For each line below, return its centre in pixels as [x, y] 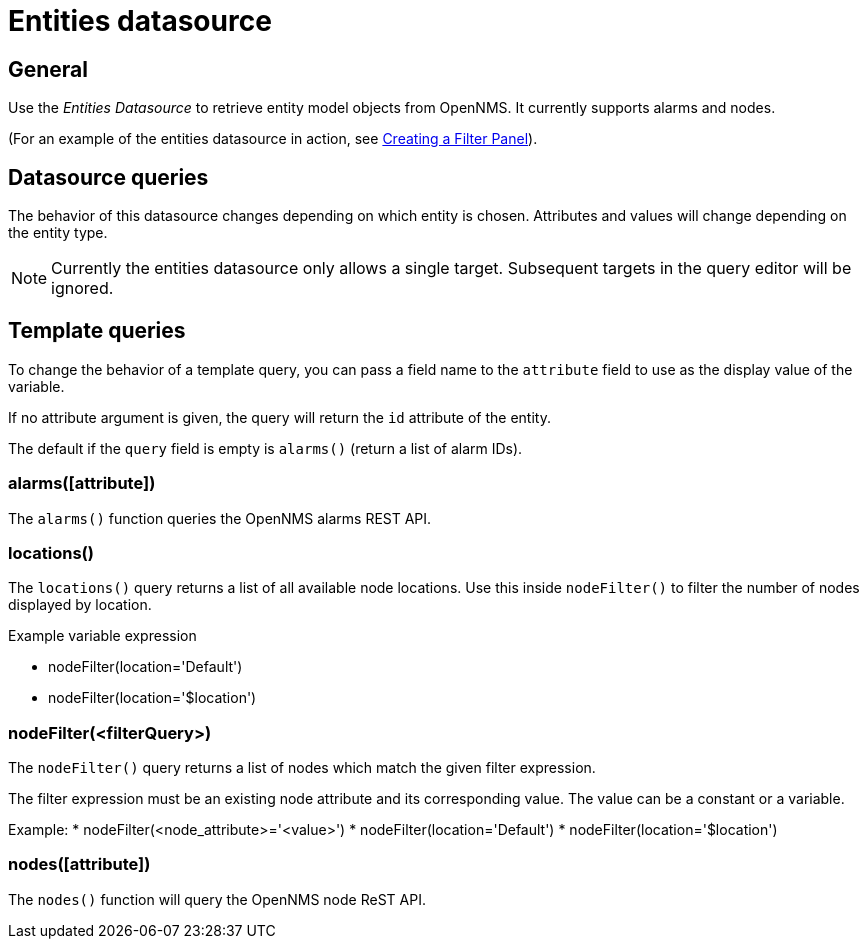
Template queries [97, 331]
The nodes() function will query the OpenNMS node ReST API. [217, 899]
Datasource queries [108, 177]
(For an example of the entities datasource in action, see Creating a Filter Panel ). [273, 139]
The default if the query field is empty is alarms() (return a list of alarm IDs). [265, 448]
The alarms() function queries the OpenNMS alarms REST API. [220, 518]
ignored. [82, 288]
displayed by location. [80, 605]
